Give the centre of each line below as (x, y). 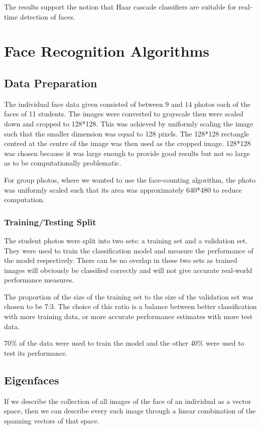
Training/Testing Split (50, 222)
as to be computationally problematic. (63, 163)
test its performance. (36, 352)
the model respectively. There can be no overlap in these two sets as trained (121, 260)
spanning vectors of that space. (52, 420)
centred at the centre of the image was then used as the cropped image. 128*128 (127, 143)
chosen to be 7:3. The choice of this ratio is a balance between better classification (130, 306)
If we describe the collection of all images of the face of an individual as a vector (128, 401)
